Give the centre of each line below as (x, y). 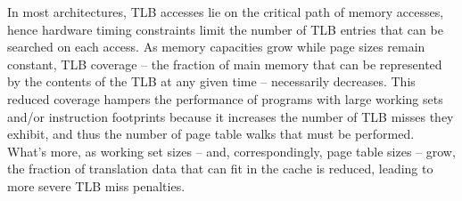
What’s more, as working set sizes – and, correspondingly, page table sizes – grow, (231, 151)
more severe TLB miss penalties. (96, 185)
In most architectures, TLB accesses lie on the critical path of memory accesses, (226, 12)
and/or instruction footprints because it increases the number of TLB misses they (231, 116)
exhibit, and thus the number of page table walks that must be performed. (211, 134)
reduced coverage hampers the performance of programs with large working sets (225, 98)
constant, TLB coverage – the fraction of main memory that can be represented (225, 64)
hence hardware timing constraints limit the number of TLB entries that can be (225, 29)
